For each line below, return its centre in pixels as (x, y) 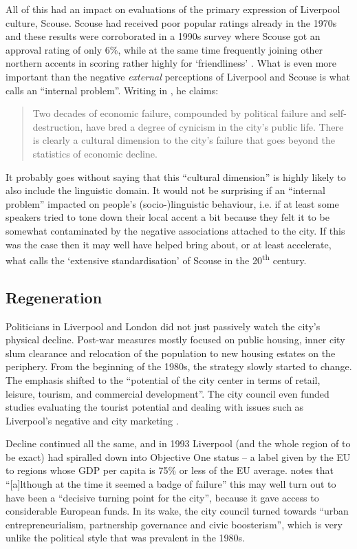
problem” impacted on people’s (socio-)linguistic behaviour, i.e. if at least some (172, 203)
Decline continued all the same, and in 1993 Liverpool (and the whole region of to (178, 443)
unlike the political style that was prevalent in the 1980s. (125, 538)
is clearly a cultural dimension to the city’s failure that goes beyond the (184, 140)
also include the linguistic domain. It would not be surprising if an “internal (165, 190)
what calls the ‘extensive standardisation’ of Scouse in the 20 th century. (156, 259)
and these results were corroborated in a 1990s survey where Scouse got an (163, 36)
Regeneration (54, 297)
